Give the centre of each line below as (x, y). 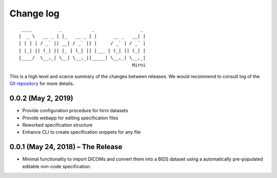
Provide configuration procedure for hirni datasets (75, 111)
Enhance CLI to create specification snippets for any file (82, 132)
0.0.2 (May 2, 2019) (42, 99)
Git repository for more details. (42, 84)
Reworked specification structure (57, 125)
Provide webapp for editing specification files (70, 118)
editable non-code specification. (57, 166)
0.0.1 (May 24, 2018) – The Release (66, 147)
